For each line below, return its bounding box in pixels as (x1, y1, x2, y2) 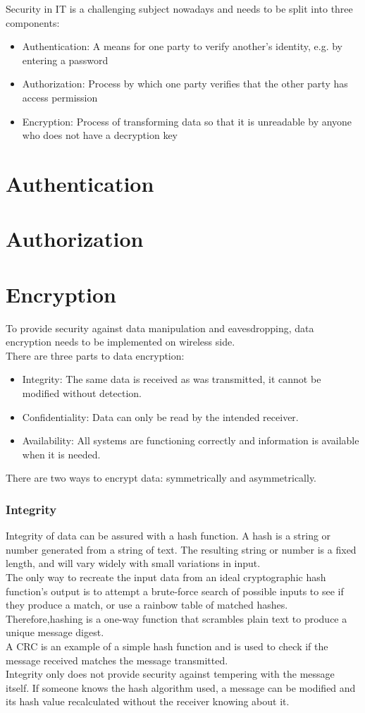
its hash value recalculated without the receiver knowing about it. (6, 694, 290, 709)
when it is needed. (22, 446, 101, 461)
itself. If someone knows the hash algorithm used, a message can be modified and (6, 680, 356, 695)
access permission (22, 90, 98, 104)
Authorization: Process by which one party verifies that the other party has (22, 76, 348, 91)
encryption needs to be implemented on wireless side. (6, 334, 235, 349)
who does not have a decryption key (22, 128, 178, 142)
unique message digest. (6, 625, 104, 640)
